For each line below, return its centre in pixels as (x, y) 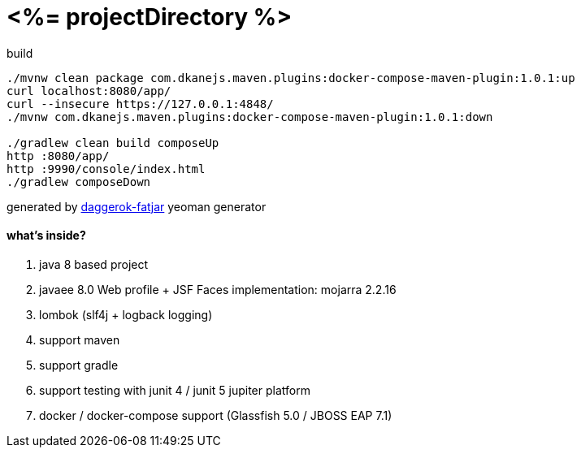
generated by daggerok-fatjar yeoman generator (137, 206)
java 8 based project (94, 264)
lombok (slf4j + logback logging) (126, 314)
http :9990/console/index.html (106, 169)
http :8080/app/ (58, 156)
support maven (80, 339)
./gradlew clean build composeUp (113, 143)
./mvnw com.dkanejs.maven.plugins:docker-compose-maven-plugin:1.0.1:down (250, 117)
